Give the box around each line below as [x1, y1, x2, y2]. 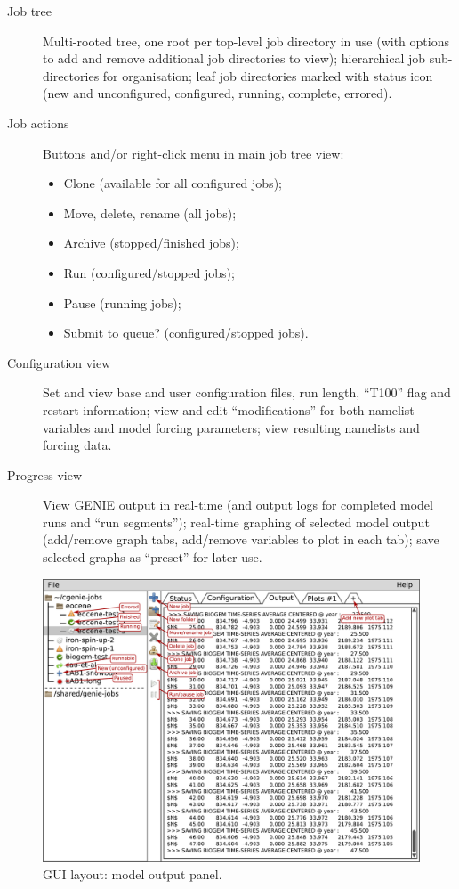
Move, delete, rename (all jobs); [63, 203, 237, 222]
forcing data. [43, 436, 112, 454]
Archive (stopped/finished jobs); [63, 233, 239, 252]
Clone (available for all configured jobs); [63, 174, 282, 192]
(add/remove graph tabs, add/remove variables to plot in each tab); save [43, 530, 439, 549]
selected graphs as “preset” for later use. [43, 548, 262, 567]
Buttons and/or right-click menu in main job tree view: [43, 143, 344, 162]
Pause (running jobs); [63, 293, 181, 312]
